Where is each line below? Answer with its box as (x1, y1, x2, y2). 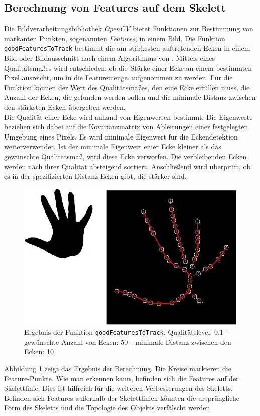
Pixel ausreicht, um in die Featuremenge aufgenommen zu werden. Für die (4, 72, 233, 83)
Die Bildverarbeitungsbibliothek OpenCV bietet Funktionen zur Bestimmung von (4, 23, 253, 34)
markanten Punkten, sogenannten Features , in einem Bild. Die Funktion (4, 33, 225, 43)
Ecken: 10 (24, 346, 54, 357)
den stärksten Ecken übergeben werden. (4, 102, 126, 112)
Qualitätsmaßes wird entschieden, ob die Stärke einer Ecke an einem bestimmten (4, 62, 252, 73)
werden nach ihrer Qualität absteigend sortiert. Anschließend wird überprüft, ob (4, 161, 251, 171)
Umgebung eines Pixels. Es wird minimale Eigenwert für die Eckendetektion (4, 131, 238, 142)
